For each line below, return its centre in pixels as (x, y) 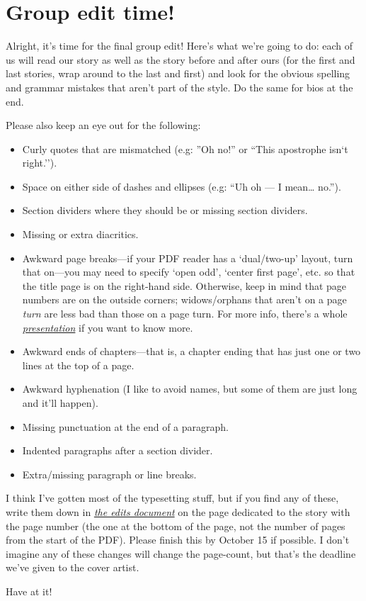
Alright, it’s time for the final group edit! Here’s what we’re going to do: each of (179, 46)
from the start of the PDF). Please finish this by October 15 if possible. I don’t (178, 540)
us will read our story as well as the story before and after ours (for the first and (181, 59)
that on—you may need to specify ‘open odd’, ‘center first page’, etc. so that (189, 272)
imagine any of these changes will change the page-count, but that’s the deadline (181, 553)
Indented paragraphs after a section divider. (118, 450)
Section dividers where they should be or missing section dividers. (165, 210)
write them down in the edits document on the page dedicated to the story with (178, 511)
